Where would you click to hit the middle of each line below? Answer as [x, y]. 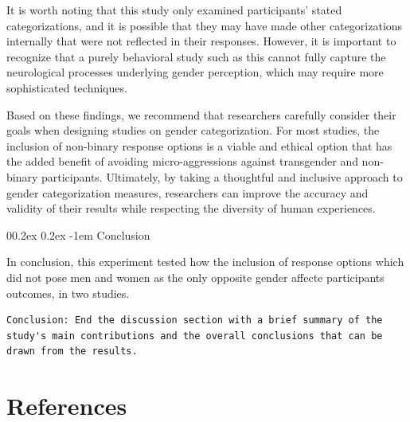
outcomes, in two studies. [68, 293]
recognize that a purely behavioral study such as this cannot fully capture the [196, 56]
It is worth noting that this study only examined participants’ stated [174, 10]
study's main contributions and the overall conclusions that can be [195, 336]
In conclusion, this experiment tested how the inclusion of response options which [205, 262]
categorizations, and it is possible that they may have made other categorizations [205, 25]
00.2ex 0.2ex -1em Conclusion [78, 234]
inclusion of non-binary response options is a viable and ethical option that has [199, 145]
